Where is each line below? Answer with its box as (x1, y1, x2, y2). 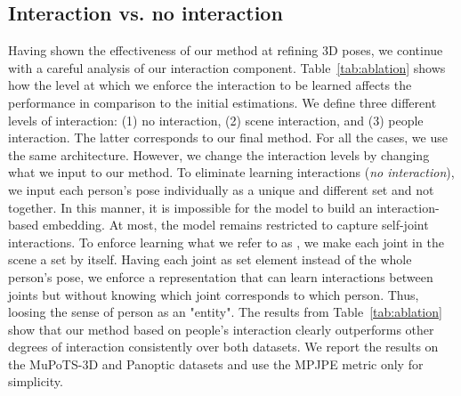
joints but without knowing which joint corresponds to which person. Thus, (8, 285, 419, 303)
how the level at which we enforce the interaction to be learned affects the (8, 76, 412, 94)
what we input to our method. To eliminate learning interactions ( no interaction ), (8, 163, 455, 182)
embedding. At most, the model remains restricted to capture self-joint (42, 215, 429, 234)
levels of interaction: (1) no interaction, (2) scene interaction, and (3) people (8, 110, 424, 129)
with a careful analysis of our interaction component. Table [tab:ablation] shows (8, 58, 446, 77)
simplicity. (8, 372, 63, 391)
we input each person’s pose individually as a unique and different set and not (8, 180, 434, 198)
